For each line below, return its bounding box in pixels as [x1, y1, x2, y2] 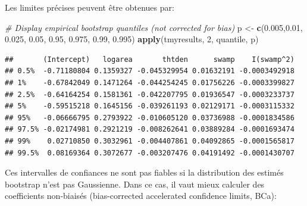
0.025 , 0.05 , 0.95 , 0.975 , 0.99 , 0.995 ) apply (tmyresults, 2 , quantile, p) [5, 33, 259, 45]
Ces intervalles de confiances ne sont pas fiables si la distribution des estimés [5, 166, 284, 179]
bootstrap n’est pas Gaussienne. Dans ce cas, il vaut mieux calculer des [5, 177, 265, 190]
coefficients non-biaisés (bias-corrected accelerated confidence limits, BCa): [5, 189, 277, 202]
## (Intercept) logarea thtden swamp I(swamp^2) [5, 55, 295, 64]
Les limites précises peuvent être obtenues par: [5, 1, 174, 13]
